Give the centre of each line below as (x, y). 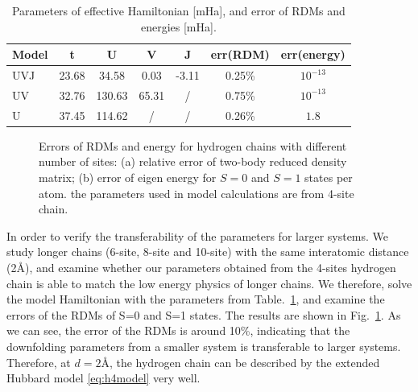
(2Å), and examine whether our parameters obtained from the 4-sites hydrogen (201, 267)
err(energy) (313, 54)
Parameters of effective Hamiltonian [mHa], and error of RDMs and (178, 10)
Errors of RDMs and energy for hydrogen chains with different (193, 145)
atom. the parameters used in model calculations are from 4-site (197, 193)
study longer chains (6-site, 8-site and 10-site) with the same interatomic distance (208, 252)
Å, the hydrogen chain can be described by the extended (240, 362)
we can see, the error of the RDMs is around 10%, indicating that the (178, 330)
